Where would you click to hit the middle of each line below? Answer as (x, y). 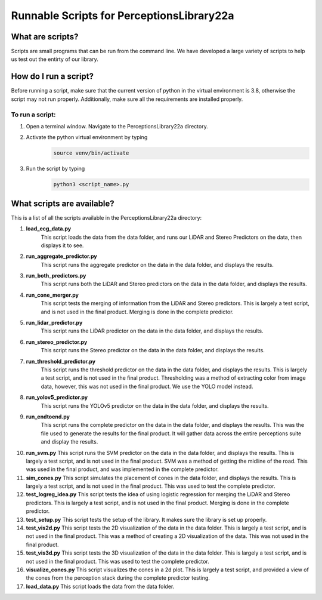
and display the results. (69, 442)
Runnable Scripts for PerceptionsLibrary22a (123, 16)
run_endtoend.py (48, 416)
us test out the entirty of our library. (55, 59)
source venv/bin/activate (91, 153)
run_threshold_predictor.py (61, 361)
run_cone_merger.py (52, 295)
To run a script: (33, 115)
